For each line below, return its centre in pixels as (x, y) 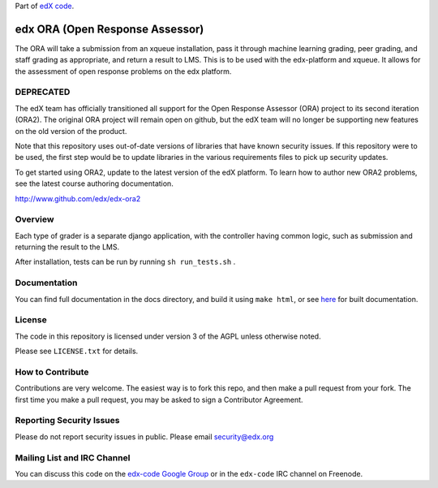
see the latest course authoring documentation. (94, 184)
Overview (34, 219)
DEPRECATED (43, 92)
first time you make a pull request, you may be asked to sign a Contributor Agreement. (159, 399)
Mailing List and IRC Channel (73, 457)
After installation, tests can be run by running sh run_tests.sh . (125, 262)
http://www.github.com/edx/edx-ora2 (78, 198)
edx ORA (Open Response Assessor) (109, 29)
